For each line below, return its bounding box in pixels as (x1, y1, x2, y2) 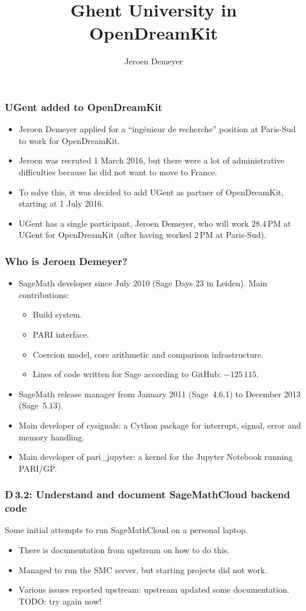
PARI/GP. (18, 462, 57, 474)
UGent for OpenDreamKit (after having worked (18, 228, 192, 241)
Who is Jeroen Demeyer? (5, 253, 128, 268)
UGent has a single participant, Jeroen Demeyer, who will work (18, 217, 249, 229)
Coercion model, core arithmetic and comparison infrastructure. (32, 348, 264, 360)
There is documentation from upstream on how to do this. (18, 544, 230, 556)
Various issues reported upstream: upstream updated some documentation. (18, 583, 289, 596)
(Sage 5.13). (18, 399, 63, 411)
